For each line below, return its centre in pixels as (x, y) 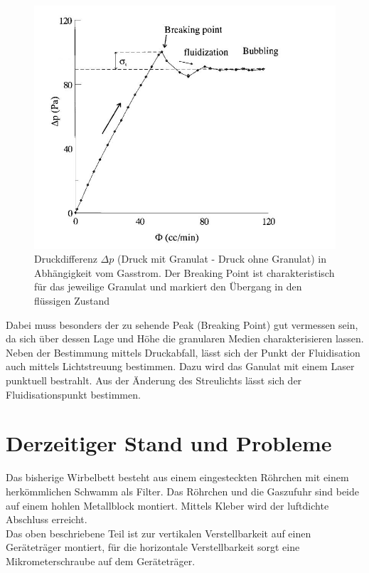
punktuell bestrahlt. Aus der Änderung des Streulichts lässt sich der (154, 380)
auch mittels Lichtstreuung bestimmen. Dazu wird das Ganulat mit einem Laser (180, 366)
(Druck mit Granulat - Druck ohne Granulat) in (221, 259)
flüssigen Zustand (72, 301)
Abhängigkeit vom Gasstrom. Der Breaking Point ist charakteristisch (184, 272)
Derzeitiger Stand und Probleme (169, 443)
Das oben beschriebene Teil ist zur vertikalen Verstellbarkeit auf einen (159, 533)
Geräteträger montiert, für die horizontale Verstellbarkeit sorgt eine (153, 547)
